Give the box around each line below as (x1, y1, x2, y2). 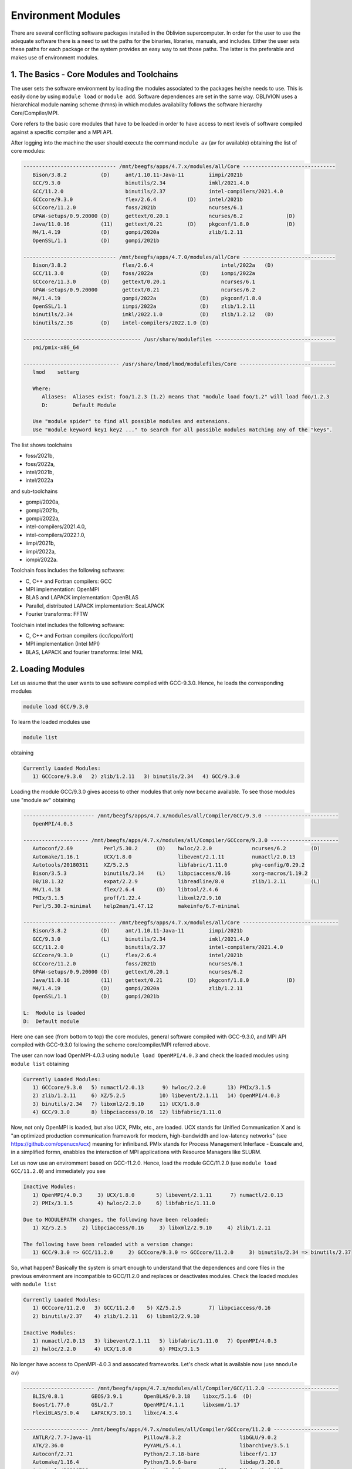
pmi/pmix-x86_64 (32, 344, 79, 351)
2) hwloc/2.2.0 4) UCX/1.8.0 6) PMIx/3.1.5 (32, 1346, 200, 1353)
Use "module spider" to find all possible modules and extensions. (32, 418, 231, 425)
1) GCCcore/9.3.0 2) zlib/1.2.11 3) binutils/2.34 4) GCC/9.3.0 (32, 773, 240, 780)
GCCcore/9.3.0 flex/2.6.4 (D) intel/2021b (32, 196, 243, 203)
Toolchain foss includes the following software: (11, 567, 125, 574)
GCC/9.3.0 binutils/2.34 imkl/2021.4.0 (32, 180, 249, 186)
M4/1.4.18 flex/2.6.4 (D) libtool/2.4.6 (32, 886, 218, 893)
